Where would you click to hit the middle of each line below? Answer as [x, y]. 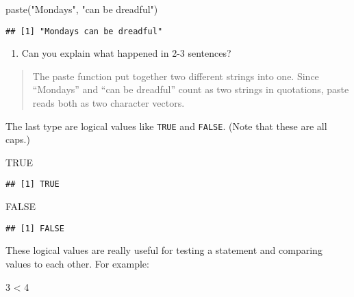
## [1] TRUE [33, 184]
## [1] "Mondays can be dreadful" [84, 31]
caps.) [18, 139]
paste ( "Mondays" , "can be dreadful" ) [82, 9]
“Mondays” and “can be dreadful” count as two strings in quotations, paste [191, 89]
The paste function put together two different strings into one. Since [176, 76]
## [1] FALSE [35, 228]
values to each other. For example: [77, 263]
